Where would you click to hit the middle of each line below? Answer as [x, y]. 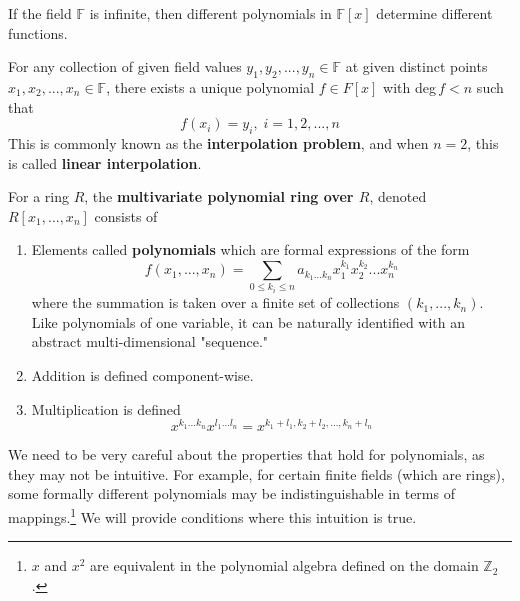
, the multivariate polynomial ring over [219, 196]
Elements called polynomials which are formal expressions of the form [250, 249]
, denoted [398, 196]
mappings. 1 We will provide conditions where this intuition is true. [212, 515]
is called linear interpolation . [105, 162]
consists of [126, 215]
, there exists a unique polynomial [210, 86]
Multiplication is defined [106, 408]
